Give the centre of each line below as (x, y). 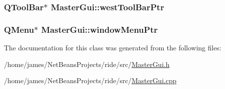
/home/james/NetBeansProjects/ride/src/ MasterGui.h (87, 64)
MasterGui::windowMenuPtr (99, 29)
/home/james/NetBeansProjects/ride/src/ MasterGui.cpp (90, 80)
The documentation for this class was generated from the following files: (113, 48)
